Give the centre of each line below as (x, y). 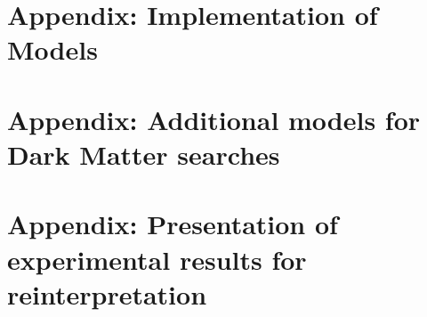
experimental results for (157, 259)
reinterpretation (107, 293)
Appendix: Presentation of (173, 224)
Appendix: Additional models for (214, 119)
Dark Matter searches (144, 154)
